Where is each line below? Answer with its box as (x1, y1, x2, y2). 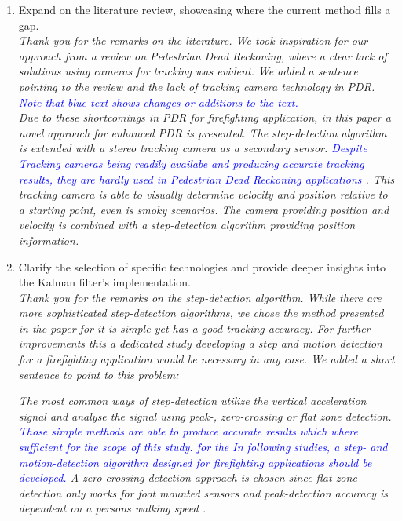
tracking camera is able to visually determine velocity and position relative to (18, 186, 388, 202)
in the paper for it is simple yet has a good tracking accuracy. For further (18, 319, 371, 336)
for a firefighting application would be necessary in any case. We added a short (18, 351, 395, 367)
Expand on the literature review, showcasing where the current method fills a (18, 2, 391, 17)
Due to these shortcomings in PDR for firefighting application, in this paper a (18, 109, 391, 126)
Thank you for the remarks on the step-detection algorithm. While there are (18, 289, 382, 305)
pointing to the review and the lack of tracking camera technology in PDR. (18, 78, 375, 94)
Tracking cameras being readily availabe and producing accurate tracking (18, 155, 364, 171)
